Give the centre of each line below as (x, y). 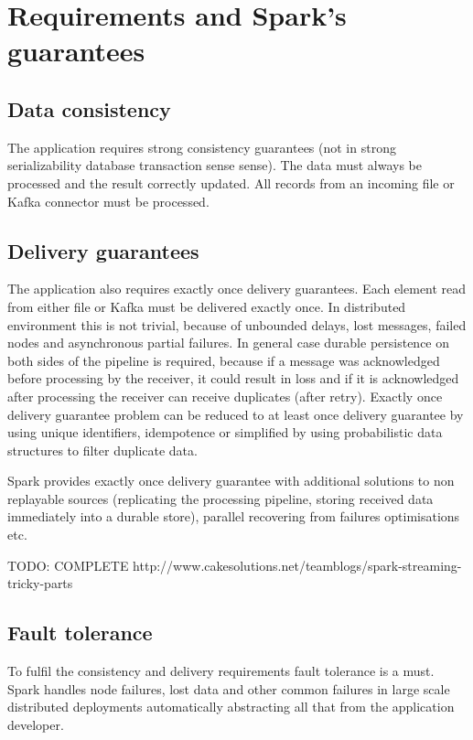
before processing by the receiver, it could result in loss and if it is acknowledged (233, 378)
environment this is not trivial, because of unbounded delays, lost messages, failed (237, 324)
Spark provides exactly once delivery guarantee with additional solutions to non (231, 481)
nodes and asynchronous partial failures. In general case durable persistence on (229, 343)
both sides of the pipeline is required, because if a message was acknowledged (224, 360)
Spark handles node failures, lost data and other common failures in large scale (229, 688)
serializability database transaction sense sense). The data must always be (215, 165)
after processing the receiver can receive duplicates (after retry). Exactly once (225, 396)
